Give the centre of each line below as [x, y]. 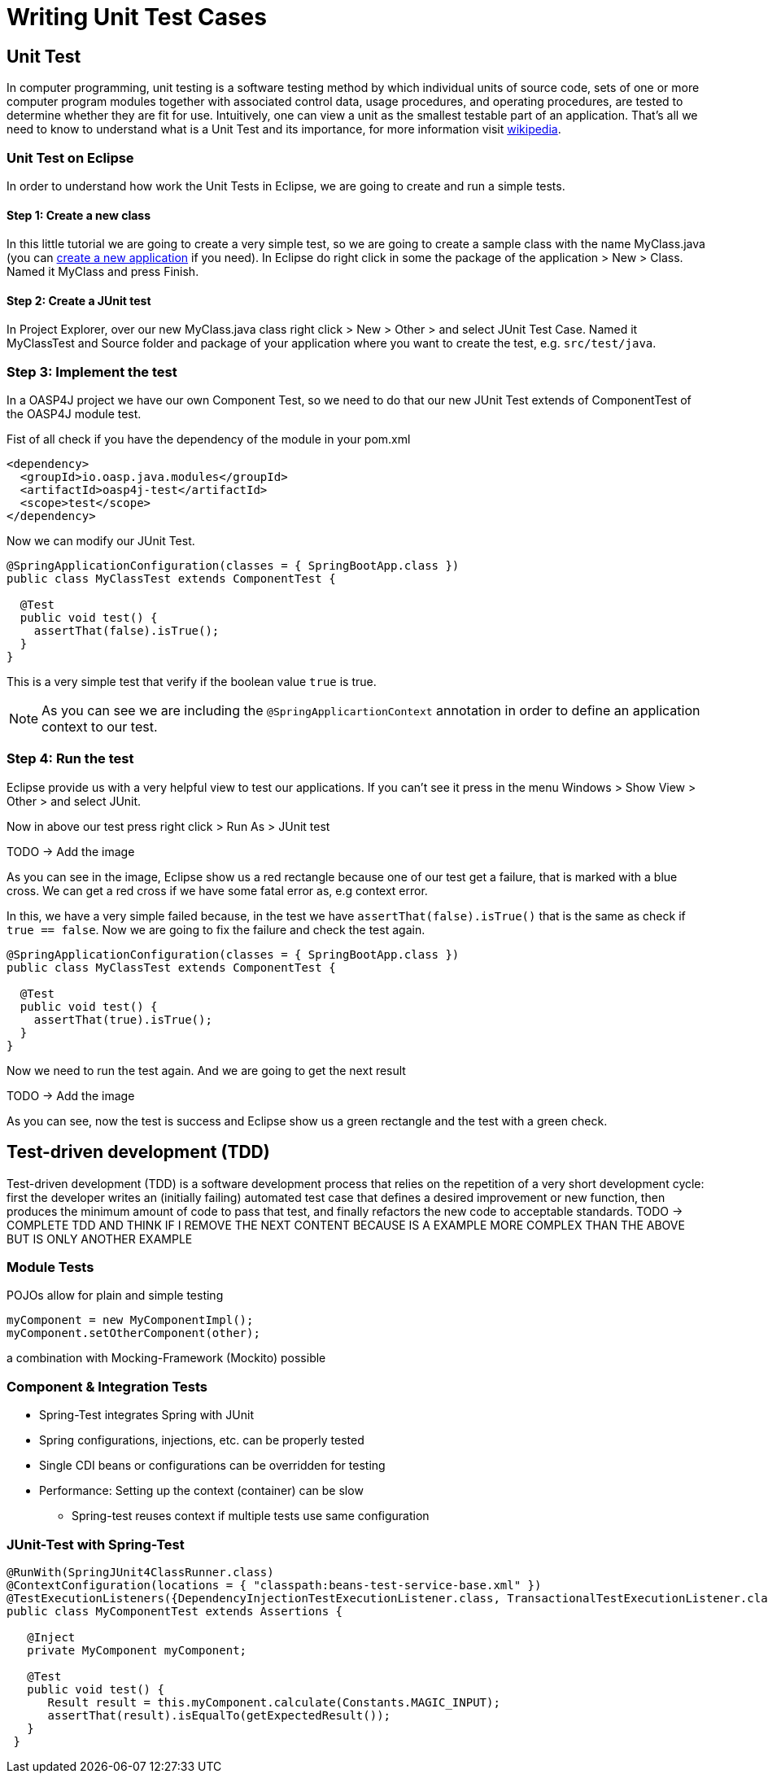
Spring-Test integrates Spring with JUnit [146, 1415]
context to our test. [100, 727]
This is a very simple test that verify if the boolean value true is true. [192, 682]
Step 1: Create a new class [79, 215]
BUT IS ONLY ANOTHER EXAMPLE [100, 1239]
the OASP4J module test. [74, 414]
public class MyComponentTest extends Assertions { [175, 1611]
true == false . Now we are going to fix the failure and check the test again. [216, 929]
